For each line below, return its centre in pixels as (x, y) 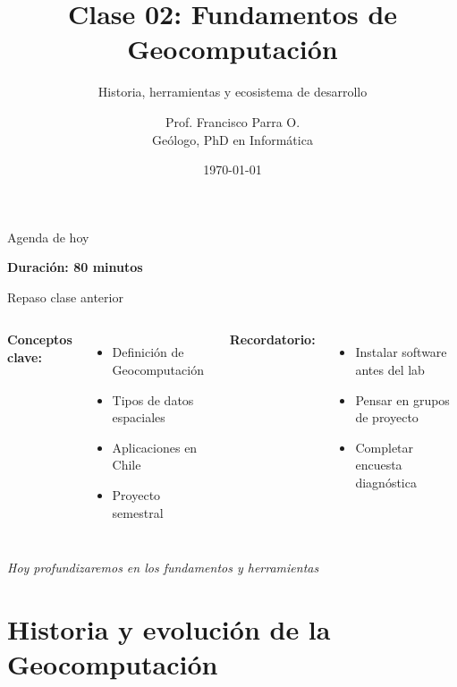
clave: (25, 357)
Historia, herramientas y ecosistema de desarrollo (233, 92)
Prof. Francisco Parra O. (233, 121)
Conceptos (40, 339)
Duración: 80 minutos (75, 267)
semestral (138, 512)
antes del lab (390, 370)
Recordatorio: (272, 339)
